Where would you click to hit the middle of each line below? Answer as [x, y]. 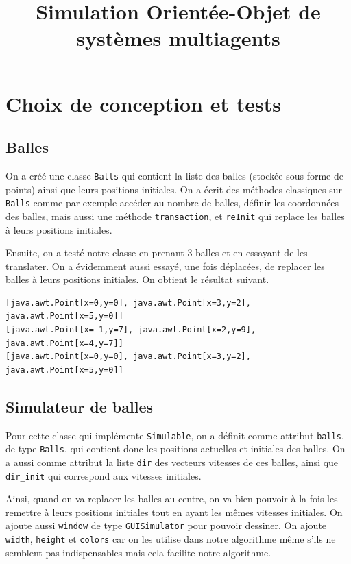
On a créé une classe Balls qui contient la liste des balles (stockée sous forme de [174, 175]
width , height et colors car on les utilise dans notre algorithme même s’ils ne [171, 539]
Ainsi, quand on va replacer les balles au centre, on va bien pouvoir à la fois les [172, 499]
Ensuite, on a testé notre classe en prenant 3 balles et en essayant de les [157, 253]
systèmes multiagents [178, 38]
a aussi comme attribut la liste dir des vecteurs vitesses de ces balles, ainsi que [172, 462]
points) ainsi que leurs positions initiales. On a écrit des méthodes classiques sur [174, 189]
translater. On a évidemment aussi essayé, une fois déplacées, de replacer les [165, 266]
